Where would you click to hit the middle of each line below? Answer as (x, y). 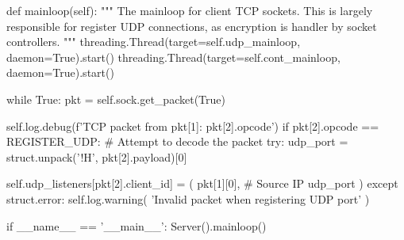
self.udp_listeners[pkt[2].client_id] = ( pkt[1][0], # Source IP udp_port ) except (202, 183)
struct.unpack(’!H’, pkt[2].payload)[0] (97, 156)
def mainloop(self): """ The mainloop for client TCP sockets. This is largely (190, 10)
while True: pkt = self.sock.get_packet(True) (116, 99)
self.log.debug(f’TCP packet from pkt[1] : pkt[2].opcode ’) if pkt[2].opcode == (193, 126)
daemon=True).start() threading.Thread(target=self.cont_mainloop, (173, 57)
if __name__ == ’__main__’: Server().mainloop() (137, 225)
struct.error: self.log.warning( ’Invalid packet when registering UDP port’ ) (188, 198)
